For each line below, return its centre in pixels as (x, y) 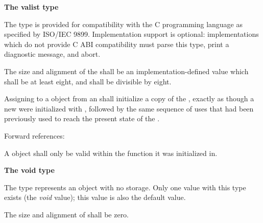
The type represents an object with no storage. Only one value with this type (125, 187)
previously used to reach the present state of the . (82, 118)
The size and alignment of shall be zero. (67, 214)
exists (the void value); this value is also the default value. (95, 197)
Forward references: (34, 135)
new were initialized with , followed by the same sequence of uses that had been (129, 108)
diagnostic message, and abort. (52, 54)
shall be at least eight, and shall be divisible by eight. (88, 81)
